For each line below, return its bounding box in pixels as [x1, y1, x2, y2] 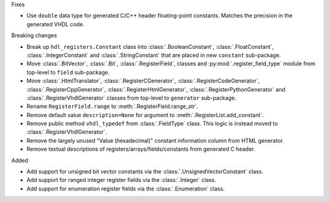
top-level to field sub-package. [26, 68, 110, 76]
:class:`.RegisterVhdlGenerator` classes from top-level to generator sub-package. [26, 94, 237, 101]
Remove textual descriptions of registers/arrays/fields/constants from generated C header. [26, 145, 255, 153]
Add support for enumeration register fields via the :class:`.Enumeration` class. [26, 185, 225, 192]
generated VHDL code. [26, 20, 85, 27]
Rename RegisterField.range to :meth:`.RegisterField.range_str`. [26, 103, 199, 110]
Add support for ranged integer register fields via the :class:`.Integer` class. [26, 176, 216, 184]
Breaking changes [11, 32, 57, 39]
